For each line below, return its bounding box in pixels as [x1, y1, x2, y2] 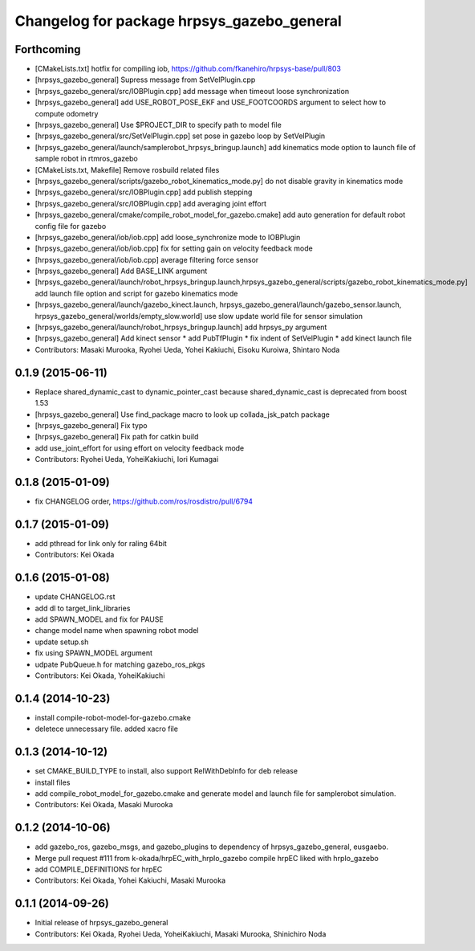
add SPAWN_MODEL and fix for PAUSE [35, 614, 164, 624]
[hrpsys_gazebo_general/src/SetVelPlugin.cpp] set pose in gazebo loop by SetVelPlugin [35, 131, 326, 141]
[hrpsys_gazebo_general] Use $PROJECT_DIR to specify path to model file [35, 120, 282, 130]
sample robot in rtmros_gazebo [35, 153, 138, 164]
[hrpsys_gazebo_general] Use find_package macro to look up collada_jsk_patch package [35, 410, 331, 419]
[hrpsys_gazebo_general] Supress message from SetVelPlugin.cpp [35, 75, 256, 84]
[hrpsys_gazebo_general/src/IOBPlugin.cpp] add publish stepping [35, 187, 253, 197]
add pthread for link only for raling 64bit [35, 538, 168, 548]
